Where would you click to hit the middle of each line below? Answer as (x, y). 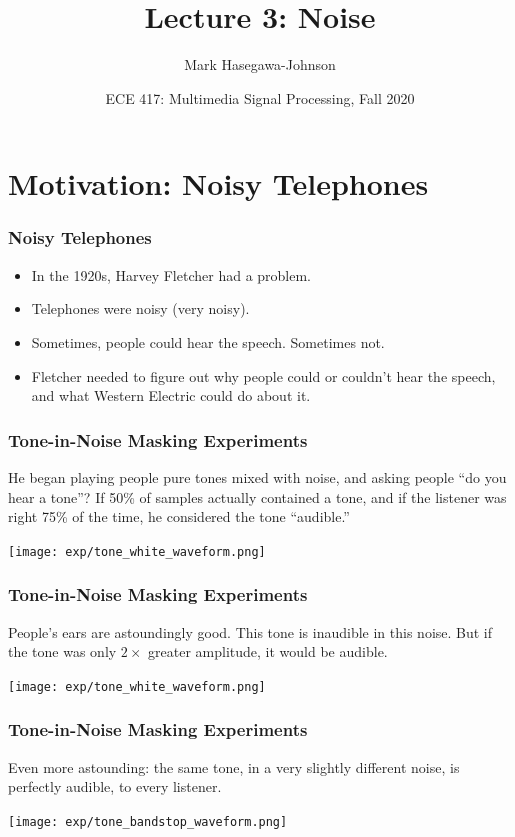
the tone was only (62, 651)
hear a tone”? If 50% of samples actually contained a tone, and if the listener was (257, 496)
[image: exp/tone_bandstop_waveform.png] (148, 821)
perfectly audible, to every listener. (115, 786)
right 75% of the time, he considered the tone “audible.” (179, 516)
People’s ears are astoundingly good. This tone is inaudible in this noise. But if (250, 631)
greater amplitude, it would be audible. (268, 651)
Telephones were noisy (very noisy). (140, 308)
